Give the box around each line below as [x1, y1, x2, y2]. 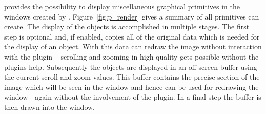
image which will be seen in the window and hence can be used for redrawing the [4, 81, 259, 92]
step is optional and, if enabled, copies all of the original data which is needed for [4, 31, 260, 42]
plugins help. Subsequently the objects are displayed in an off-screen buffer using [4, 61, 257, 72]
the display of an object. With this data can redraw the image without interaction [4, 41, 262, 52]
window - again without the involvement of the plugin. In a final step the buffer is [4, 91, 261, 102]
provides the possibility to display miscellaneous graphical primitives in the [4, 1, 240, 11]
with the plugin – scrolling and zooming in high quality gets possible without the [4, 51, 259, 62]
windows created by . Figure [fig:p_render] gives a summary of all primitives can [4, 11, 259, 22]
